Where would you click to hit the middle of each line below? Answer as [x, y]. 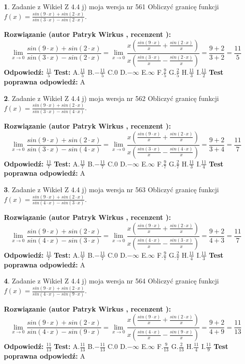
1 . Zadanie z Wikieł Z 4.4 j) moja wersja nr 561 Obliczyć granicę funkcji [111, 6]
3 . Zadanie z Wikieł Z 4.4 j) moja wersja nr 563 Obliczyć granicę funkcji [111, 189]
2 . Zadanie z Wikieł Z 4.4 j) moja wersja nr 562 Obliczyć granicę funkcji [111, 98]
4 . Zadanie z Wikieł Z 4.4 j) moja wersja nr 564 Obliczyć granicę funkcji [111, 281]
